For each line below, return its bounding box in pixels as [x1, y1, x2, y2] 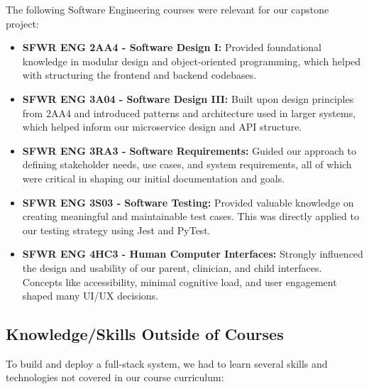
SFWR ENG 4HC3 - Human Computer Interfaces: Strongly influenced [22, 246, 363, 261]
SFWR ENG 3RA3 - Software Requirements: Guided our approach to [22, 143, 356, 158]
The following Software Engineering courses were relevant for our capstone [6, 2, 329, 16]
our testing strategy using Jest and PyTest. [22, 222, 211, 237]
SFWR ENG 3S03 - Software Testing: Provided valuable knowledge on [22, 194, 354, 209]
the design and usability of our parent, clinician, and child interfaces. [22, 260, 322, 275]
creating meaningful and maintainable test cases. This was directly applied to [22, 209, 359, 224]
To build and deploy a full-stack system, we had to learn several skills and [6, 356, 328, 371]
